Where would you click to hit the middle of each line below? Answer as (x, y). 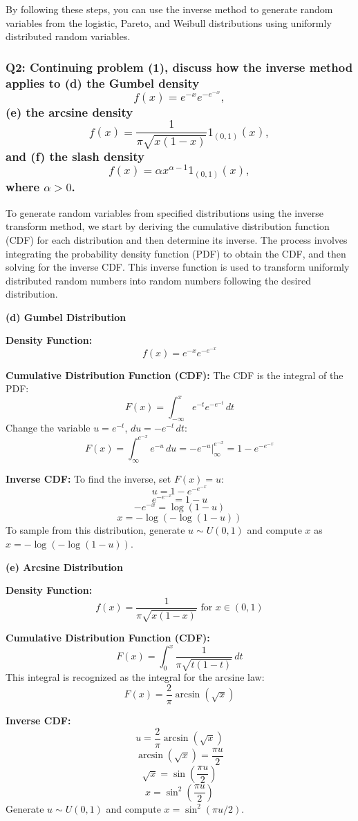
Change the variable (48, 428)
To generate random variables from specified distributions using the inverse (164, 212)
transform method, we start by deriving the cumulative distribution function (168, 226)
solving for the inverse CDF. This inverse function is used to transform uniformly (178, 267)
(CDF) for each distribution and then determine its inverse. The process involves (177, 239)
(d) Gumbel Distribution (66, 317)
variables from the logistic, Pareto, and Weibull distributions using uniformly (169, 22)
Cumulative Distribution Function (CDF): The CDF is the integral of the (175, 375)
